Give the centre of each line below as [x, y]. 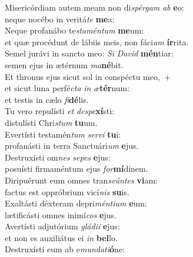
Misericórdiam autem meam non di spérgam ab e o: [94, 7]
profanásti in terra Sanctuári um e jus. [72, 146]
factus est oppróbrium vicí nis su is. [67, 191]
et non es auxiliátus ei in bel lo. [61, 237]
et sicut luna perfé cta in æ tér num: [67, 88]
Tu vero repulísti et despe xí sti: [60, 111]
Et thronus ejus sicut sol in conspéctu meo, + [88, 76]
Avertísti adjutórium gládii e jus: [62, 226]
